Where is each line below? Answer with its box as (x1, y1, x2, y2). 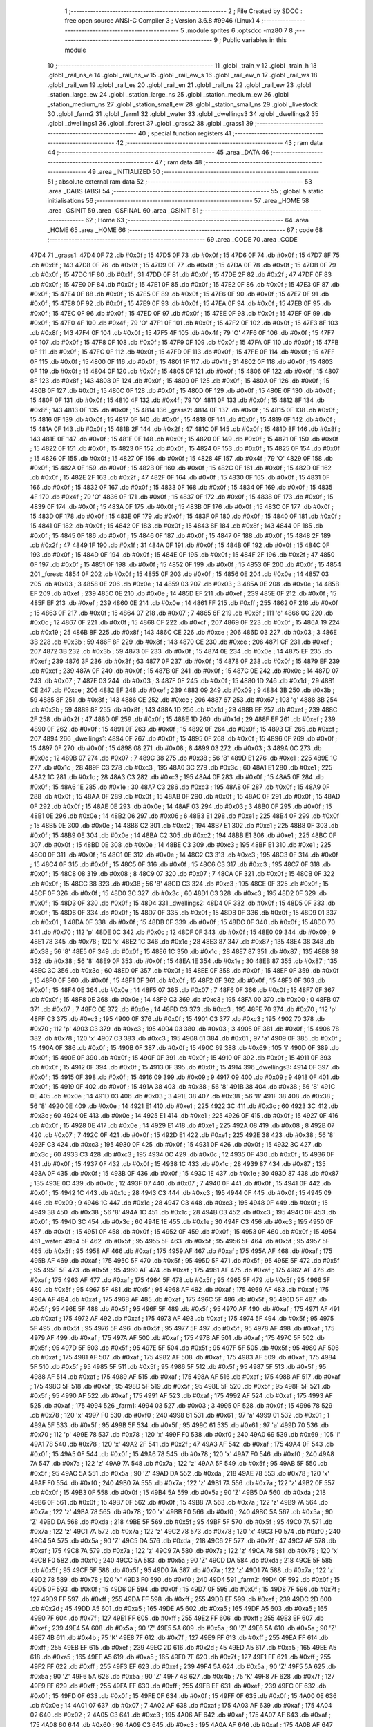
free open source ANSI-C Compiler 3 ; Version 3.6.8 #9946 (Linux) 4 (64, 17, 260, 25)
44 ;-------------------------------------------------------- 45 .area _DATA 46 (47, 149, 269, 157)
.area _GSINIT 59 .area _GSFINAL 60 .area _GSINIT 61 (47, 206, 199, 214)
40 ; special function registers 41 (138, 128, 231, 137)
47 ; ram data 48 (154, 158, 202, 166)
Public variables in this (222, 36, 287, 44)
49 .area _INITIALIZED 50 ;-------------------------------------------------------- (88, 168, 320, 176)
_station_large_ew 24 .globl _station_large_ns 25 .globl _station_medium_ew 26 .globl (47, 90, 289, 99)
